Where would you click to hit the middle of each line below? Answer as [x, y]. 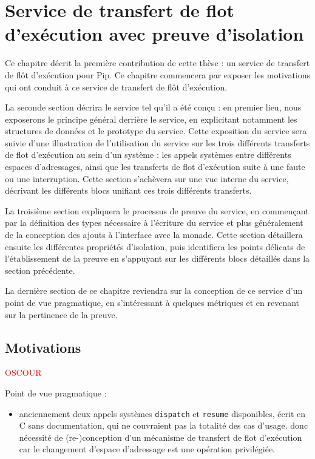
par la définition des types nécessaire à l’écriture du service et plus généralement [154, 223]
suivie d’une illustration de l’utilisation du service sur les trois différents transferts [157, 142]
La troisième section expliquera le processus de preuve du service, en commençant [157, 210]
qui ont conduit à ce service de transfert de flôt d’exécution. [116, 87]
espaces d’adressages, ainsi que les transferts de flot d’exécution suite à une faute [155, 167]
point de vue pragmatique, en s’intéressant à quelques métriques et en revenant [152, 302]
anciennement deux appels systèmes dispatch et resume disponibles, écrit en [162, 413]
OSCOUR [23, 372]
